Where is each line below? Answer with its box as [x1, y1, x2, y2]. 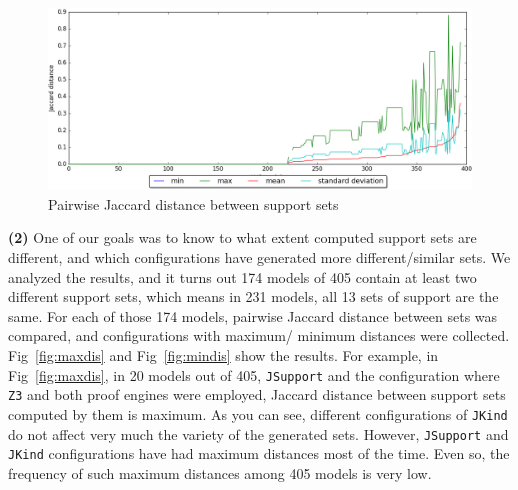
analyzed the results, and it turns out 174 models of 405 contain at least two [8, 266, 477, 287]
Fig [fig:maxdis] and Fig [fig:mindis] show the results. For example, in [8, 344, 439, 365]
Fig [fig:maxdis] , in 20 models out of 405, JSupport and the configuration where [8, 364, 500, 385]
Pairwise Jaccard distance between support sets [48, 193, 339, 214]
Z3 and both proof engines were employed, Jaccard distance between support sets [8, 384, 506, 405]
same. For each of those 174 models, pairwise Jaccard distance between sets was [8, 305, 498, 326]
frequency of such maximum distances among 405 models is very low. [8, 462, 432, 483]
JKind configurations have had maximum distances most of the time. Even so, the [8, 443, 510, 464]
